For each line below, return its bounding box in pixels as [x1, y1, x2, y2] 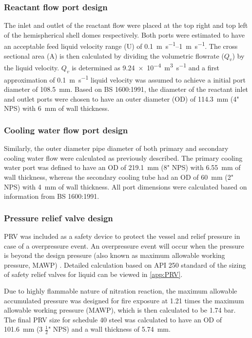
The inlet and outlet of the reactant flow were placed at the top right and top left [4, 20, 248, 30]
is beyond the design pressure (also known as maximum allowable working [4, 250, 225, 260]
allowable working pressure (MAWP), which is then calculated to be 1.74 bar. [4, 305, 236, 315]
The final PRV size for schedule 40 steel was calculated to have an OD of [4, 314, 222, 324]
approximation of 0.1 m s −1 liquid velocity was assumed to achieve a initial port [4, 73, 246, 84]
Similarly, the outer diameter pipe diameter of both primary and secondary [4, 143, 229, 153]
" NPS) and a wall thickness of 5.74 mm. [48, 324, 171, 334]
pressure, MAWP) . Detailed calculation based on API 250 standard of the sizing [4, 259, 246, 270]
